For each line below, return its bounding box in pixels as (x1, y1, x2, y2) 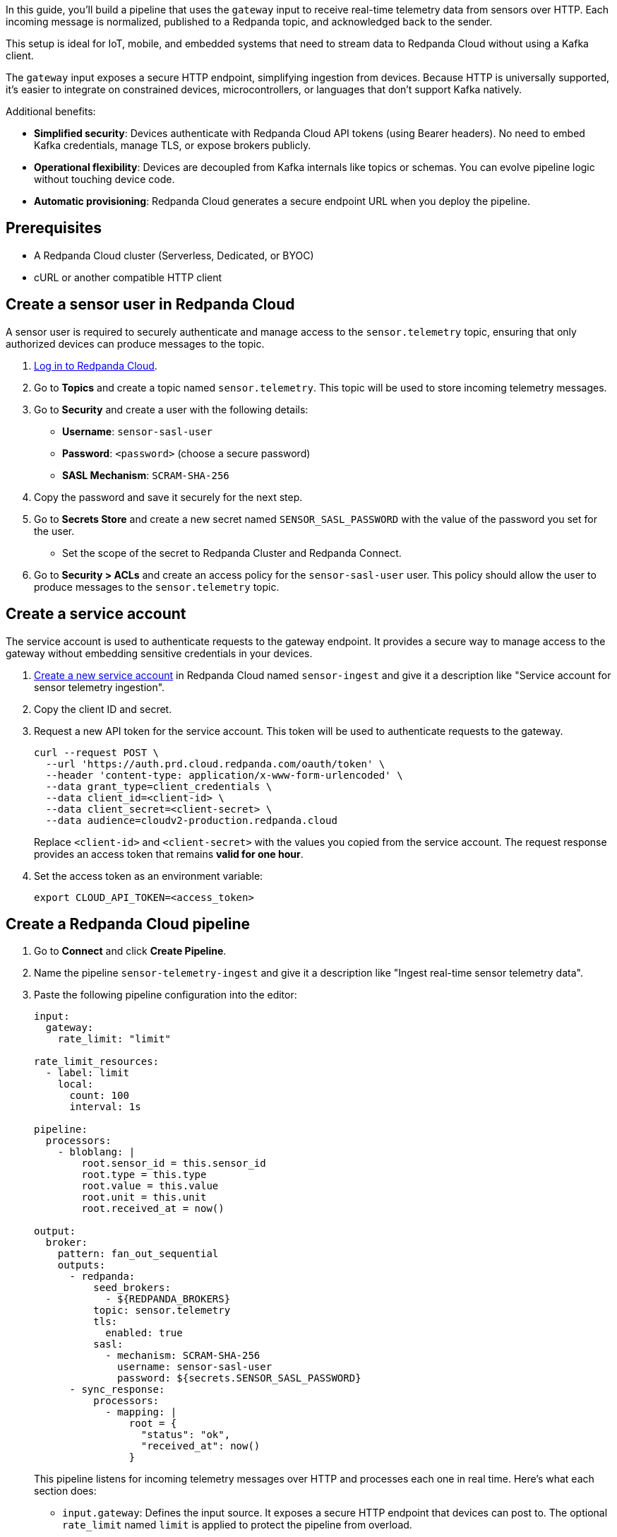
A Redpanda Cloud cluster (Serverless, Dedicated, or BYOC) (34, 249, 314, 261)
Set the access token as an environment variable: (34, 869, 263, 882)
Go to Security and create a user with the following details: (34, 403, 308, 416)
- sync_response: (69, 1384, 165, 1396)
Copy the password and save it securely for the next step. (34, 490, 303, 503)
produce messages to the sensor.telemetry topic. (34, 580, 280, 593)
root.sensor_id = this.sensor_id (81, 1158, 266, 1170)
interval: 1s (69, 1101, 141, 1113)
